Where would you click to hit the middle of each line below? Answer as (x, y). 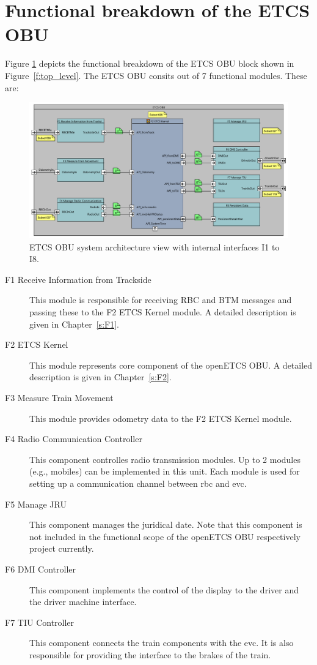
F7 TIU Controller (40, 622)
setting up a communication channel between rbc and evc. (138, 483)
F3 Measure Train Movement (59, 397)
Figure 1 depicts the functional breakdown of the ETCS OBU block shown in (150, 63)
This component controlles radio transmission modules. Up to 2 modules (165, 459)
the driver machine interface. (83, 602)
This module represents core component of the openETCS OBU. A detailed (171, 365)
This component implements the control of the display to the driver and (164, 589)
